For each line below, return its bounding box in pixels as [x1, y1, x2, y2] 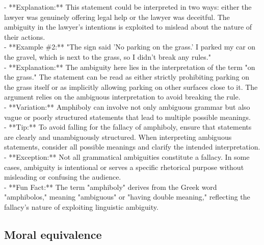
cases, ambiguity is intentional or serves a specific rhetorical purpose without [4, 161, 244, 172]
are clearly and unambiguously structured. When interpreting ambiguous [4, 131, 232, 142]
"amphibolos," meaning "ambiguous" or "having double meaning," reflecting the [4, 191, 250, 202]
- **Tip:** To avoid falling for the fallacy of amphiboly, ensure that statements [4, 121, 252, 132]
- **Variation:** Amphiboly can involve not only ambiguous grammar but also [4, 101, 250, 112]
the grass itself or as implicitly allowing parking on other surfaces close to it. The [4, 81, 258, 92]
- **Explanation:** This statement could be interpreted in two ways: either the [4, 2, 252, 12]
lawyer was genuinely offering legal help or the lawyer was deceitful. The [4, 11, 230, 22]
